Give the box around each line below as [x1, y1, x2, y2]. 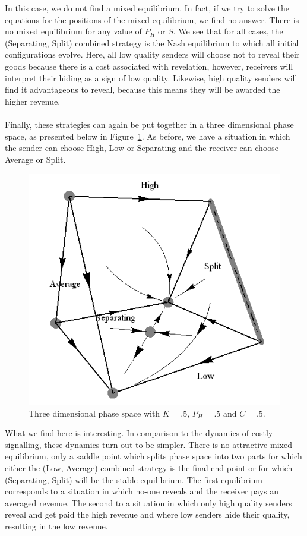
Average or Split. [5, 153, 66, 165]
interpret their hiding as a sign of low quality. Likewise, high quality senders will [5, 71, 297, 84]
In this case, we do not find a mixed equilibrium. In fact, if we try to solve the [5, 2, 290, 14]
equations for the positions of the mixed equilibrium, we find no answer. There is [5, 13, 299, 26]
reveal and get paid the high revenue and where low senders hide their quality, [5, 508, 290, 521]
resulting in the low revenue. [5, 519, 108, 532]
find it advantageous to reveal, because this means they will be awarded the [5, 83, 280, 96]
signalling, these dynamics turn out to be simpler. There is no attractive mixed [5, 438, 292, 450]
